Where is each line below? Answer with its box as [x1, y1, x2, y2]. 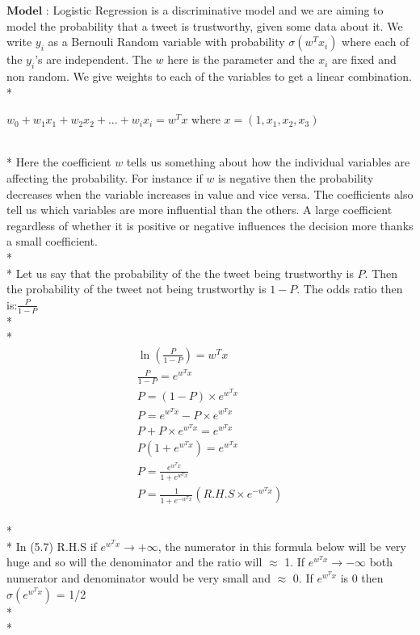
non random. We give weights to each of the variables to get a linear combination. [6, 67, 412, 84]
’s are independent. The [35, 51, 152, 68]
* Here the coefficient [6, 153, 111, 170]
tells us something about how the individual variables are [126, 153, 410, 170]
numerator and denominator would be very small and [6, 570, 271, 587]
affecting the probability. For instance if [6, 169, 203, 186]
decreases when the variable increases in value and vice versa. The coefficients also [6, 185, 414, 202]
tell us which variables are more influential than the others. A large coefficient [6, 201, 393, 218]
